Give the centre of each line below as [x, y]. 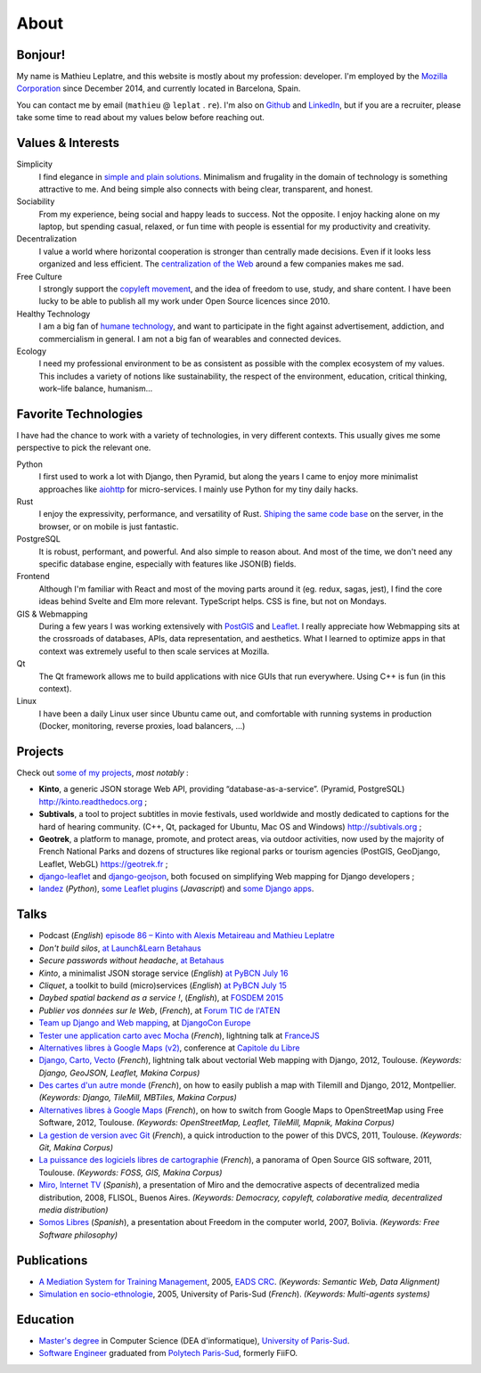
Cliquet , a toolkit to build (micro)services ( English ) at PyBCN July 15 [163, 985]
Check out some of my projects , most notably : [102, 772]
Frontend [33, 576]
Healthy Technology [53, 314]
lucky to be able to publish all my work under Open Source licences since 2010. [184, 301]
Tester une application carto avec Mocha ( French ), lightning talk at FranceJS [179, 1035]
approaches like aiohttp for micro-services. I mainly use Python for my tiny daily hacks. [199, 489]
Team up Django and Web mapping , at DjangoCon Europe [145, 1023]
